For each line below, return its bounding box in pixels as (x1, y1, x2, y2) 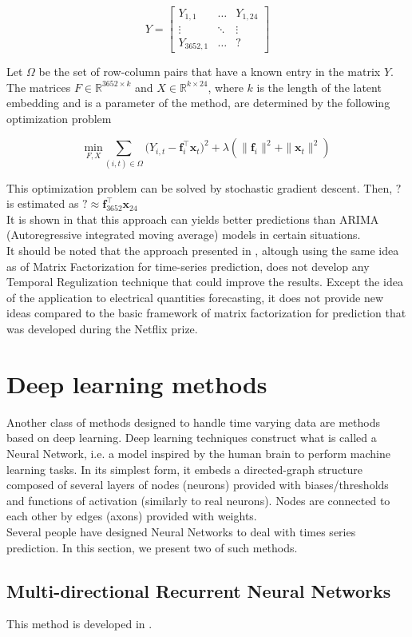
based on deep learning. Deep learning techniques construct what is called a (6, 429, 377, 446)
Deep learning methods (6, 367, 267, 400)
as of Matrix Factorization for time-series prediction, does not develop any (6, 257, 370, 274)
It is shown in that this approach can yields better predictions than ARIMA (6, 210, 379, 227)
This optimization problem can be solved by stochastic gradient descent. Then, (6, 179, 393, 196)
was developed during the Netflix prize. (6, 320, 198, 337)
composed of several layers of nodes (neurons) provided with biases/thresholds (6, 476, 389, 493)
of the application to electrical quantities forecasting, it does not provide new (6, 289, 384, 305)
